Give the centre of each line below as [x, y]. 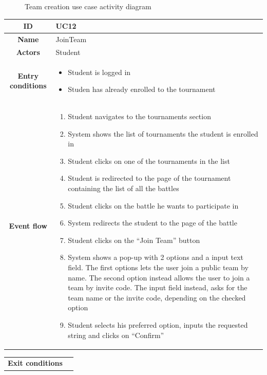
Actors [28, 52]
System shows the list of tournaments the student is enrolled [163, 133]
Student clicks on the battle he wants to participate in [153, 205]
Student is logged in [99, 72]
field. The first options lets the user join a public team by [158, 267]
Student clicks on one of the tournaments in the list [149, 161]
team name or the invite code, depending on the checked [157, 297]
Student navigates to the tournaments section [139, 116]
